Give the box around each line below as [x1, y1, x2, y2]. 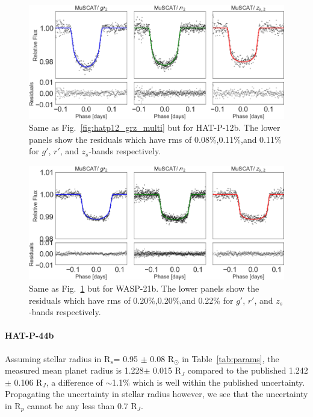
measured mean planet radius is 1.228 [5, 364, 144, 377]
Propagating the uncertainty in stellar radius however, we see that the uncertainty [5, 387, 308, 400]
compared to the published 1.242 [187, 364, 308, 377]
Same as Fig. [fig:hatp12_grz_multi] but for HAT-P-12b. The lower [29, 121, 280, 134]
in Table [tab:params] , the [182, 352, 279, 365]
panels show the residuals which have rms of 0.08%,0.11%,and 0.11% [29, 133, 282, 145]
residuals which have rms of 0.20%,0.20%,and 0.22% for [29, 293, 234, 306]
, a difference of [46, 375, 103, 388]
